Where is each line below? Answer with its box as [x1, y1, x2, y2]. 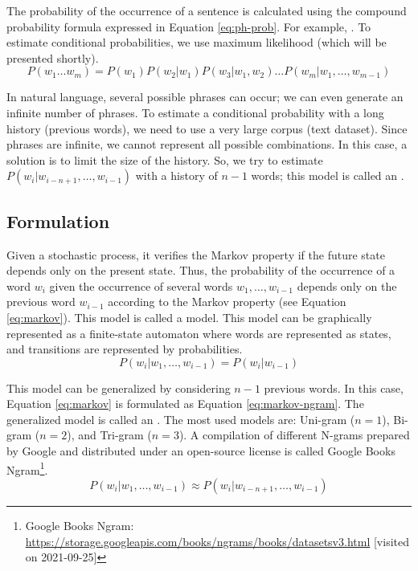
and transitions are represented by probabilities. [6, 341, 243, 357]
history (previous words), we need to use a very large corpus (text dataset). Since [6, 120, 408, 137]
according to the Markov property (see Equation [108, 293, 346, 310]
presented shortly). [6, 49, 99, 66]
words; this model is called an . [251, 167, 404, 184]
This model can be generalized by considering [6, 379, 231, 396]
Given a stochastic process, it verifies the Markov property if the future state [6, 246, 385, 263]
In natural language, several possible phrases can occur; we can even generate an [6, 88, 404, 105]
